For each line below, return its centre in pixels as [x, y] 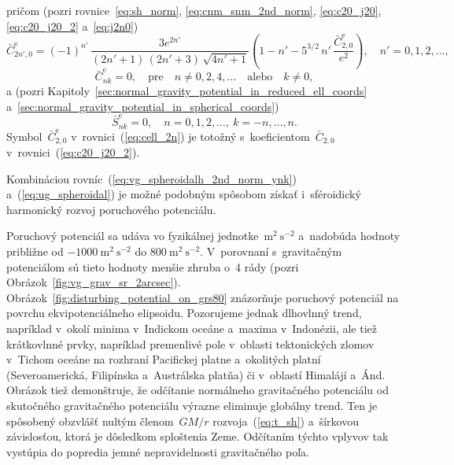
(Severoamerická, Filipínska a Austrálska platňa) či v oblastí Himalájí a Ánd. [196, 374]
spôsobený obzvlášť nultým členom [90, 421]
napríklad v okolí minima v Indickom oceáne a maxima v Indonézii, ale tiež [192, 328]
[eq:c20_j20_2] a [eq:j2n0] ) [72, 26]
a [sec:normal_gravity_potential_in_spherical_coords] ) [143, 106]
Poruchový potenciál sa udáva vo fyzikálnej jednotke [133, 236]
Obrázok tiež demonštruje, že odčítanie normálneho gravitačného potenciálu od [197, 390]
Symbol [24, 136]
